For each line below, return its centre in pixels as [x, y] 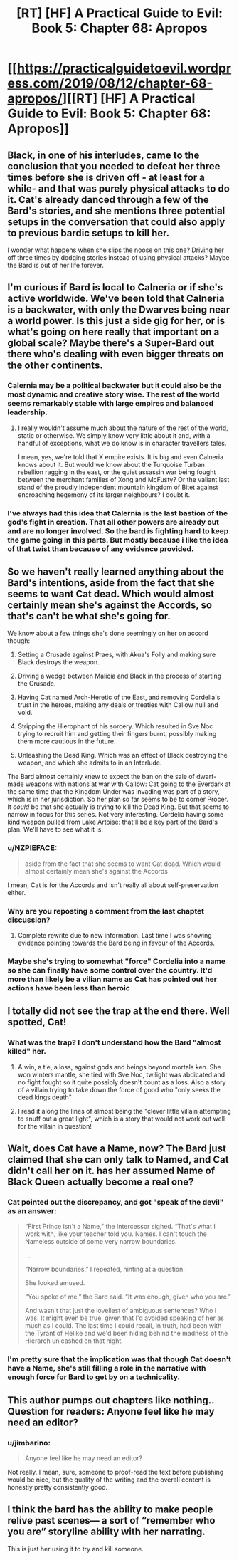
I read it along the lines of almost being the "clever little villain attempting [124, 1111]
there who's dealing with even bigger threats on [116, 354]
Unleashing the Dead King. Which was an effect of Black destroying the [122, 755]
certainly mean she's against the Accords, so [110, 605]
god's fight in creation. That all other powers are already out [113, 522]
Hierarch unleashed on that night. [74, 1341]
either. [17, 892]
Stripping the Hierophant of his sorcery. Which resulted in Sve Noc [115, 726]
